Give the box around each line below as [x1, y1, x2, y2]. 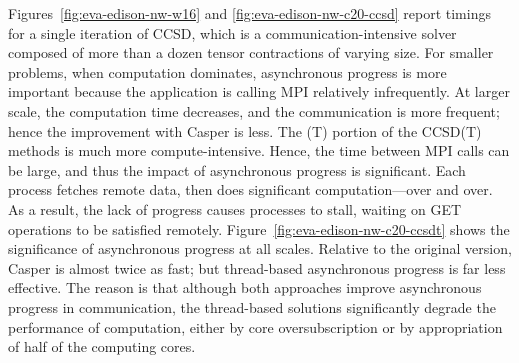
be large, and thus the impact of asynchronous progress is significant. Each [8, 159, 466, 180]
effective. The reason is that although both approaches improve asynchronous [8, 277, 482, 298]
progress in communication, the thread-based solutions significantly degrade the [8, 296, 496, 317]
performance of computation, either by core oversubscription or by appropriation [8, 316, 503, 337]
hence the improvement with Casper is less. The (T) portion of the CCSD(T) [8, 120, 482, 141]
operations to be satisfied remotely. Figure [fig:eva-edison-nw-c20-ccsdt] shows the [8, 218, 510, 239]
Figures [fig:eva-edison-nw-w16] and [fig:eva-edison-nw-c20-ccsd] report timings [8, 3, 491, 23]
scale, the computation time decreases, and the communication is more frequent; [8, 100, 500, 121]
